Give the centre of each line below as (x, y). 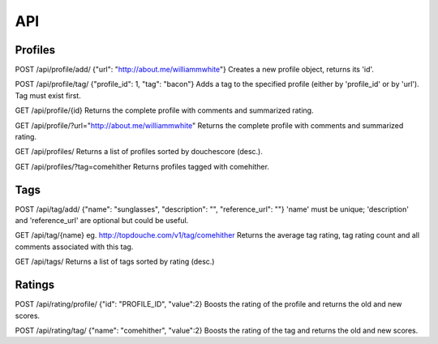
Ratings (35, 285)
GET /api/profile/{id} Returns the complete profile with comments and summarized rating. (164, 110)
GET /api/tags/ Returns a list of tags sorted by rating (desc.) (115, 262)
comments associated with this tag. (74, 247)
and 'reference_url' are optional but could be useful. (102, 221)
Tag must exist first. (48, 95)
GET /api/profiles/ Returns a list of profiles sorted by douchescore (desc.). (139, 152)
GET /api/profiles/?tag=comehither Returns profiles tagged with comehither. (142, 166)
